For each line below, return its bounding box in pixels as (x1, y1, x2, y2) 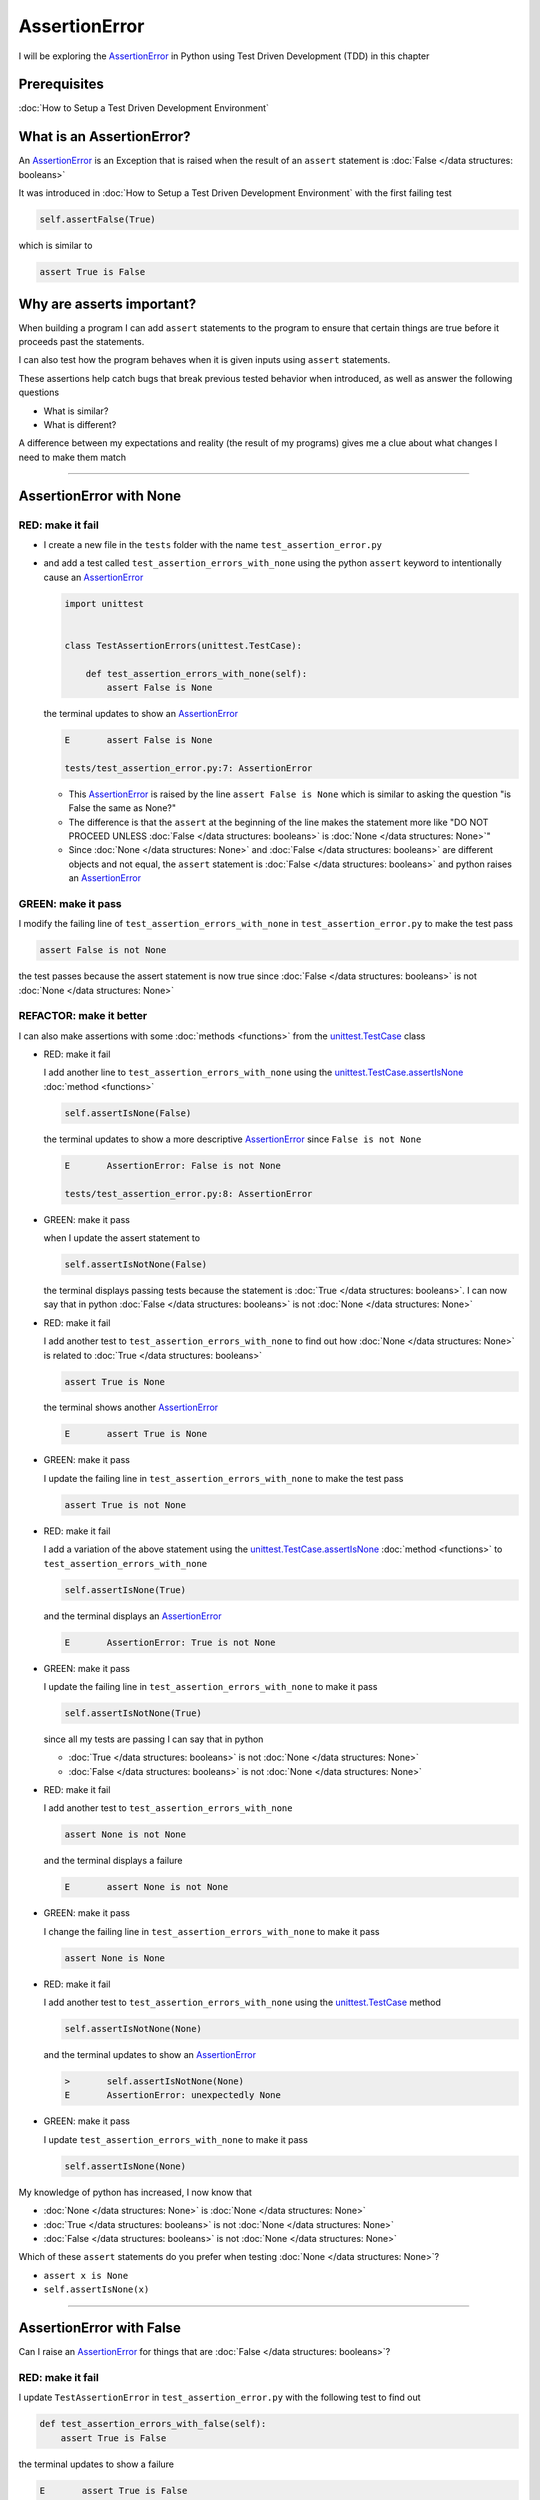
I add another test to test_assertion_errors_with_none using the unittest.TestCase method (43, 1996, 442, 2009)
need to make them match (18, 451, 127, 463)
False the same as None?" (68, 802, 177, 814)
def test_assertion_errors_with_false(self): (39, 2418, 267, 2430)
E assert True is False (39, 2485, 188, 2496)
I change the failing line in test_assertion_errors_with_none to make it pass (43, 1925, 380, 1937)
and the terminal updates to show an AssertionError (43, 2049, 257, 2061)
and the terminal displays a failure (43, 1855, 183, 1867)
